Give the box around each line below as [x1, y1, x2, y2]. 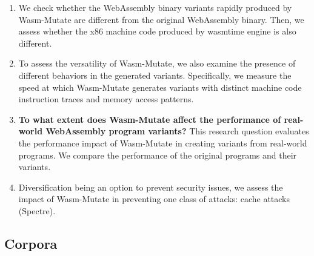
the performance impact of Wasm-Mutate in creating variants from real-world [18, 136, 307, 149]
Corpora [4, 234, 58, 252]
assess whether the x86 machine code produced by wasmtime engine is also [18, 25, 296, 38]
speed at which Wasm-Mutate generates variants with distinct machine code [18, 80, 302, 93]
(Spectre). [18, 204, 56, 217]
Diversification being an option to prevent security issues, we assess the [18, 180, 283, 193]
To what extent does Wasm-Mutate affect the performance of [18, 113, 281, 125]
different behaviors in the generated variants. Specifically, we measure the [18, 68, 292, 81]
